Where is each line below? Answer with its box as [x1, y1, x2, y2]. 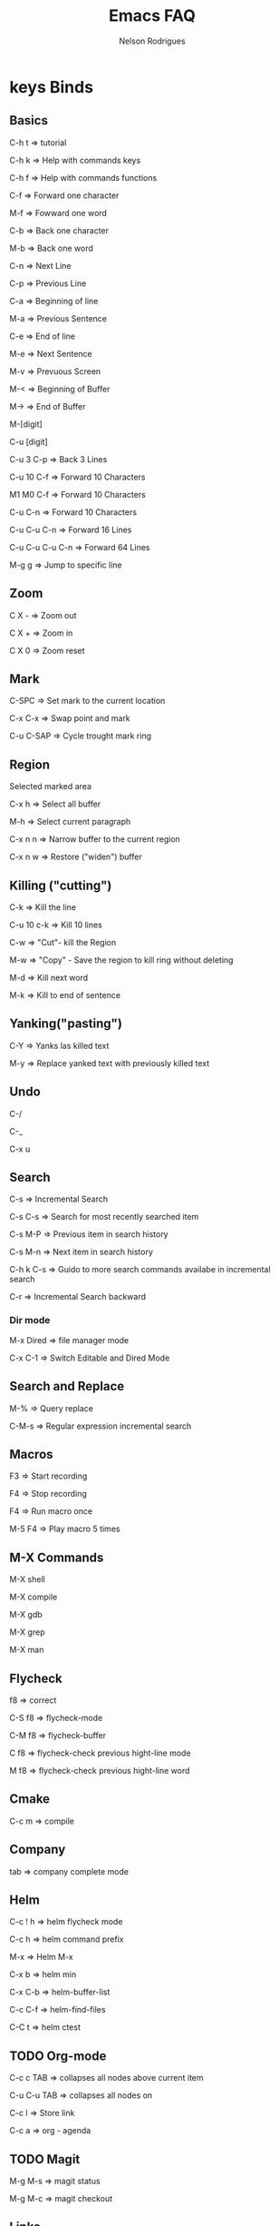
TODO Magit [9, 2152, 81, 2167]
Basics [9, 113, 48, 128]
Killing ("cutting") [9, 877, 112, 893]
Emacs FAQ [108, 5, 197, 26]
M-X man [9, 1645, 44, 1656]
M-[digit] [9, 419, 43, 430]
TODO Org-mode [9, 2048, 107, 2063]
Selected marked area [9, 781, 92, 792]
